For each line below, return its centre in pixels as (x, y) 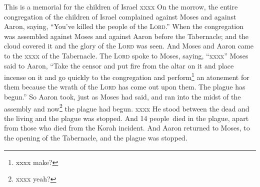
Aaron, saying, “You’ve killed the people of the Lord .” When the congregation (124, 26)
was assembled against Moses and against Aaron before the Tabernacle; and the (126, 36)
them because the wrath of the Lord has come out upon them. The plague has (125, 87)
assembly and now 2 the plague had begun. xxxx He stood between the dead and (127, 107)
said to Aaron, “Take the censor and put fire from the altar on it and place (119, 65)
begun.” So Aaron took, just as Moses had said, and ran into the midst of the (122, 96)
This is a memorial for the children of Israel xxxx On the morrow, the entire (121, 6)
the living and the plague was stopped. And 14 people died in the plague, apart (126, 118)
